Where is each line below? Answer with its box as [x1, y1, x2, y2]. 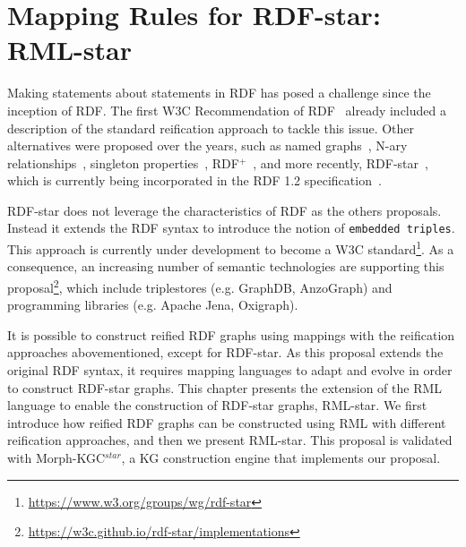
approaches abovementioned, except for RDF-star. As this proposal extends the [7, 343, 444, 362]
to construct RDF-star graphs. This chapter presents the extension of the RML [7, 378, 443, 397]
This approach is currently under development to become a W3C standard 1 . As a [7, 237, 454, 258]
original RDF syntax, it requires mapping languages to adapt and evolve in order [7, 361, 453, 379]
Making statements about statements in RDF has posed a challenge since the [7, 83, 431, 102]
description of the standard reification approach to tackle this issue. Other [7, 118, 415, 137]
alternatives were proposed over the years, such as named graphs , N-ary [7, 136, 408, 155]
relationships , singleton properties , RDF [7, 153, 239, 172]
